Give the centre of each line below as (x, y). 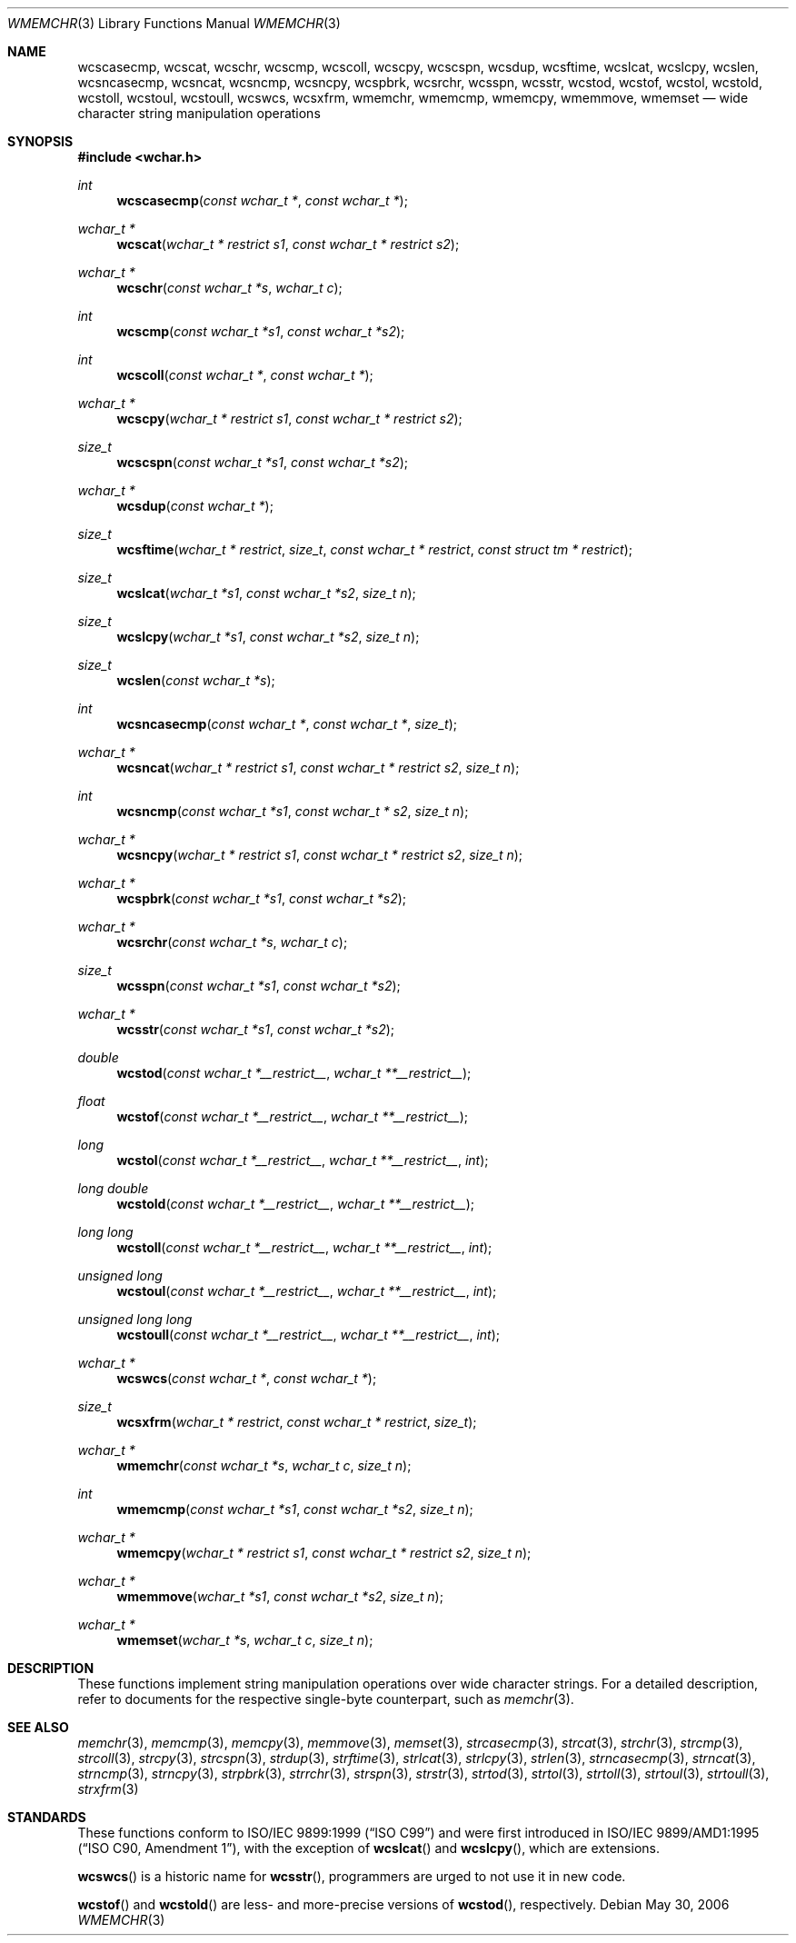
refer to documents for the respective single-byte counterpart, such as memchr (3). (326, 1699)
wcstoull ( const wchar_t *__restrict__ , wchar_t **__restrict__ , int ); (308, 1335)
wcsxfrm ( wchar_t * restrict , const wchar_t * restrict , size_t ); (297, 1422)
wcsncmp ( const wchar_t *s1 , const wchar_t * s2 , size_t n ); (293, 811)
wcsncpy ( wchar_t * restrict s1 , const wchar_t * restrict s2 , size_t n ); (320, 855)
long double (113, 1188)
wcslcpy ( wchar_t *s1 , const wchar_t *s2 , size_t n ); (268, 637)
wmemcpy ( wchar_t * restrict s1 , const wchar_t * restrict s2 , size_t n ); (324, 1553)
